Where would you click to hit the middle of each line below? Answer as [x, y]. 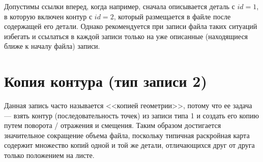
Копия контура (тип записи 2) [106, 81]
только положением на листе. [49, 155]
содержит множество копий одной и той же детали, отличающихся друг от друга [129, 145]
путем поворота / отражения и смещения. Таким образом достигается [113, 125]
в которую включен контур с [48, 16]
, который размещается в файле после [172, 16]
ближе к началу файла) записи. [52, 46]
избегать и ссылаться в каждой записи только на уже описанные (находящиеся [126, 36]
